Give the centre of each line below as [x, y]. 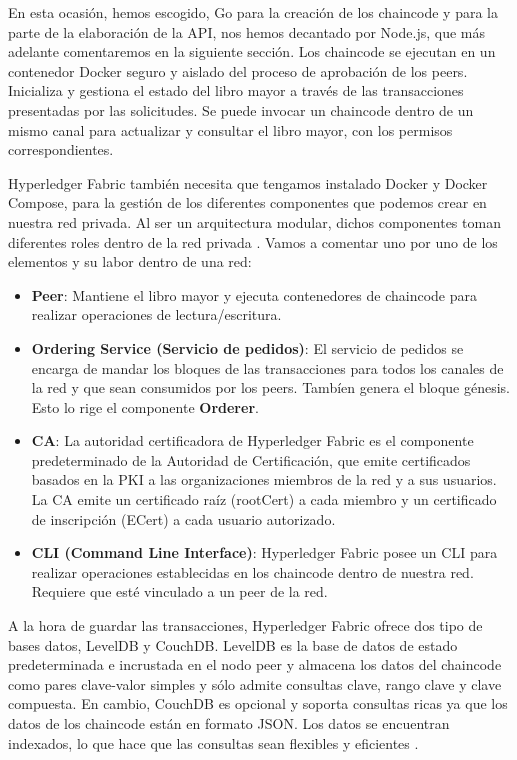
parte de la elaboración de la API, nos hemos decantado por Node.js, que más [246, 31]
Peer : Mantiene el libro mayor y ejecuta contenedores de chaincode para [254, 294]
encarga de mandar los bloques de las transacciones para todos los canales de [267, 367]
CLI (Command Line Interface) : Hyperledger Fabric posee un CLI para [264, 552]
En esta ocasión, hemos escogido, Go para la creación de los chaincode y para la [253, 12]
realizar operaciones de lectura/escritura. [156, 314]
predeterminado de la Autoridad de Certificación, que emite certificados [251, 459]
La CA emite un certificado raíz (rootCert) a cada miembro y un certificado [264, 499]
